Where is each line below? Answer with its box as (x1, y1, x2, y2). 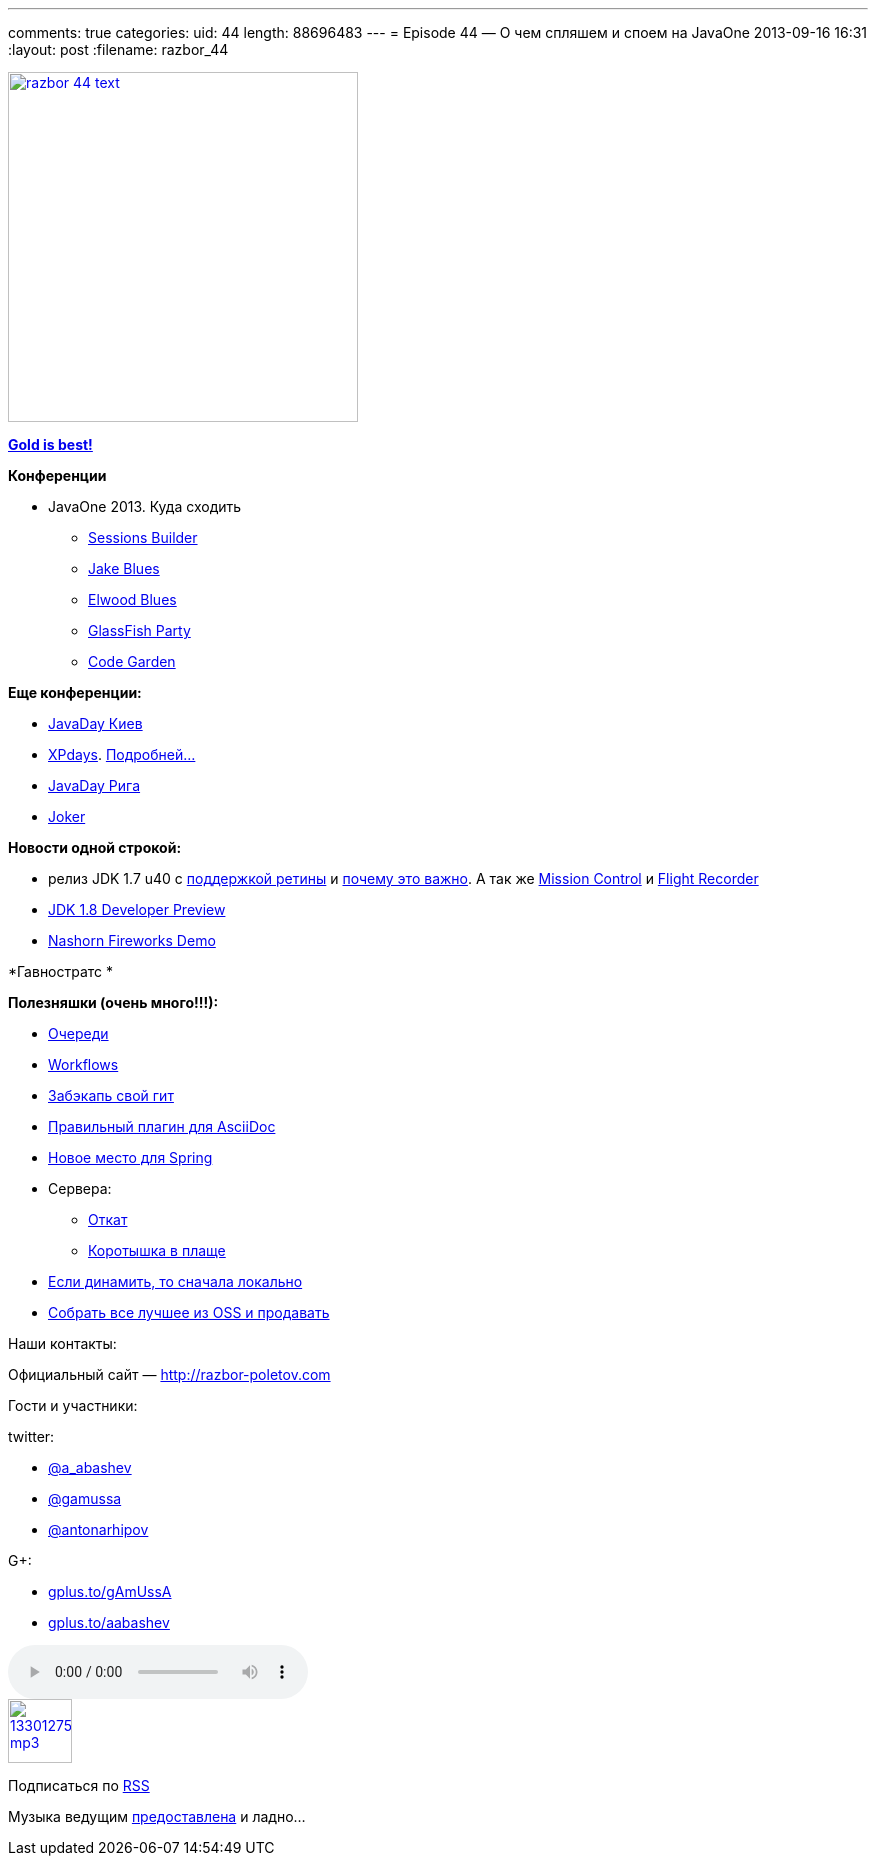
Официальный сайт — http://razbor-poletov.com (8, 1366, 331, 1383)
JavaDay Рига (48, 777, 141, 794)
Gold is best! (8, 436, 93, 453)
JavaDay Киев (48, 715, 143, 732)
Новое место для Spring (48, 1149, 213, 1166)
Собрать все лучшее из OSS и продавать (48, 1304, 330, 1321)
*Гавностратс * (8, 963, 114, 980)
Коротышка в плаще (88, 1242, 226, 1259)
